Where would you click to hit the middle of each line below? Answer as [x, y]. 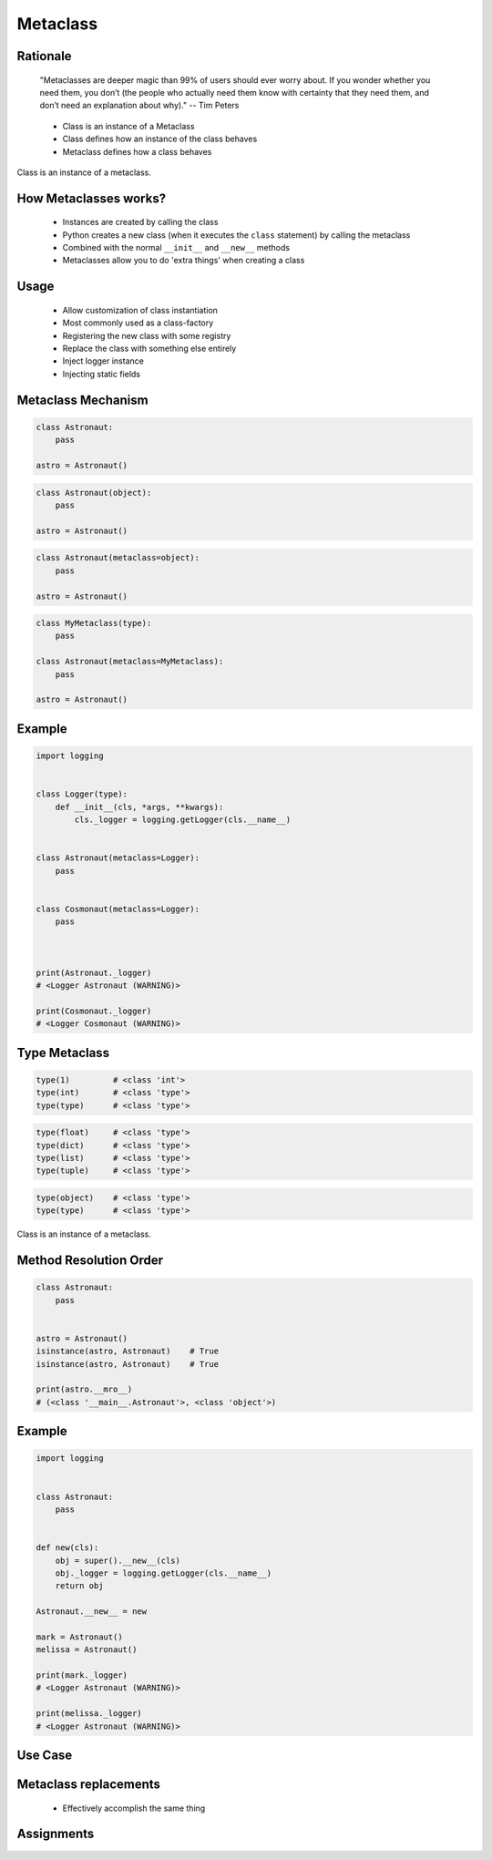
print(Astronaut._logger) [94, 972]
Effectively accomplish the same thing [134, 1808]
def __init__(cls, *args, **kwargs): [139, 807]
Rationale [44, 56]
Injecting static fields [102, 374]
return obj [79, 1586]
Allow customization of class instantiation [140, 310]
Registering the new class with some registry [147, 335]
